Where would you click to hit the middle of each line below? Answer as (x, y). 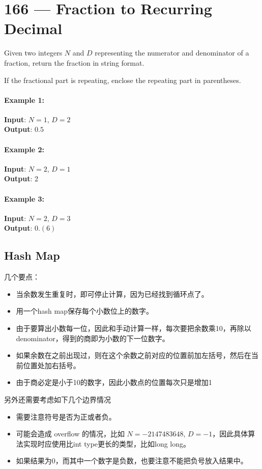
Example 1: (24, 100)
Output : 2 (21, 178)
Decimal (33, 28)
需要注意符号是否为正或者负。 (66, 416)
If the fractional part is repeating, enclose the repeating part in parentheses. (123, 80)
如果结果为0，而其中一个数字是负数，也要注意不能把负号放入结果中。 (132, 461)
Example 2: (24, 149)
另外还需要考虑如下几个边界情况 (57, 399)
